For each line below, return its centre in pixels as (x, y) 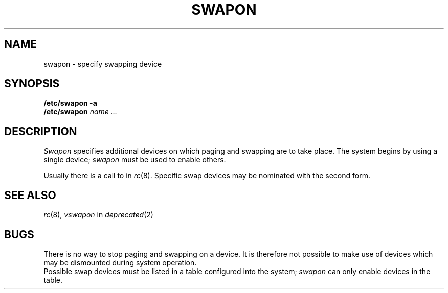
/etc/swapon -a (70, 103)
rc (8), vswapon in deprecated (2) (98, 215)
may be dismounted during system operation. (120, 262)
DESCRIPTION (41, 131)
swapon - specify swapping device (103, 64)
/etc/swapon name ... (80, 112)
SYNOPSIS (32, 84)
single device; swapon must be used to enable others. (135, 160)
